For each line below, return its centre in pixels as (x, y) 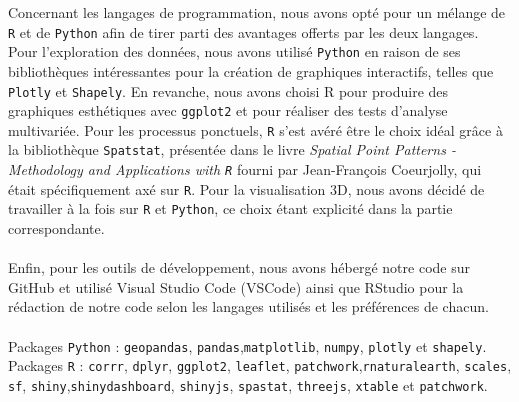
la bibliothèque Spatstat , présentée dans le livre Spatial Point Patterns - (232, 149)
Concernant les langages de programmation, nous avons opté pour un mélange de (257, 12)
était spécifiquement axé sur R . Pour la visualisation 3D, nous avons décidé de (246, 188)
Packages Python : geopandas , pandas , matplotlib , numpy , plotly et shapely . (247, 345)
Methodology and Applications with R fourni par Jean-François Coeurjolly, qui (245, 169)
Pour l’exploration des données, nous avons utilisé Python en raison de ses (234, 51)
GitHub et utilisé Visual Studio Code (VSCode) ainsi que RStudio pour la (236, 286)
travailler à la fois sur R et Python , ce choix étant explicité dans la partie (230, 208)
